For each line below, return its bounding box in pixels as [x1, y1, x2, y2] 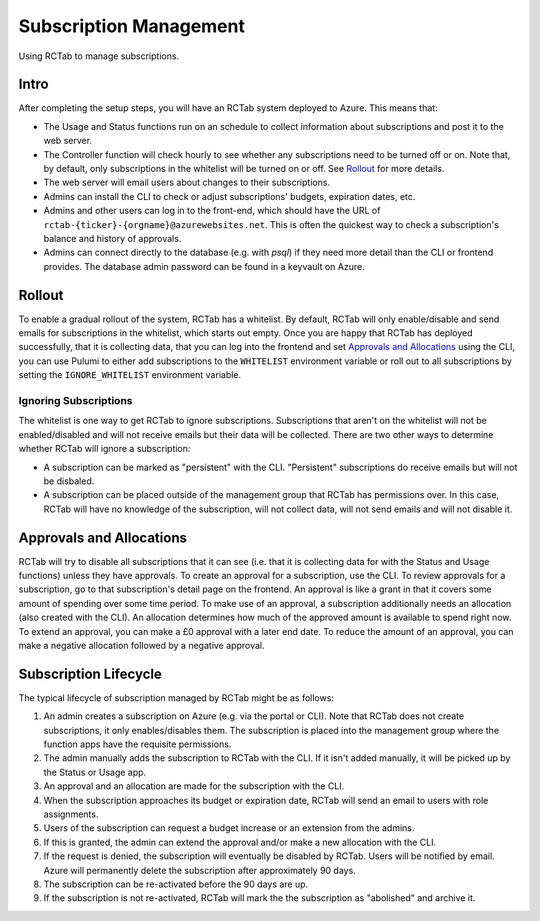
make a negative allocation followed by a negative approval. [18, 639, 265, 651]
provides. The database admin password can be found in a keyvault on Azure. [43, 260, 365, 272]
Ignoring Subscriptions [18, 393, 133, 407]
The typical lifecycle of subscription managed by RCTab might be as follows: [18, 691, 335, 704]
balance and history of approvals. [43, 232, 182, 244]
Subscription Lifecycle [18, 665, 162, 682]
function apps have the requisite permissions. [43, 738, 232, 750]
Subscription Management [18, 15, 245, 37]
